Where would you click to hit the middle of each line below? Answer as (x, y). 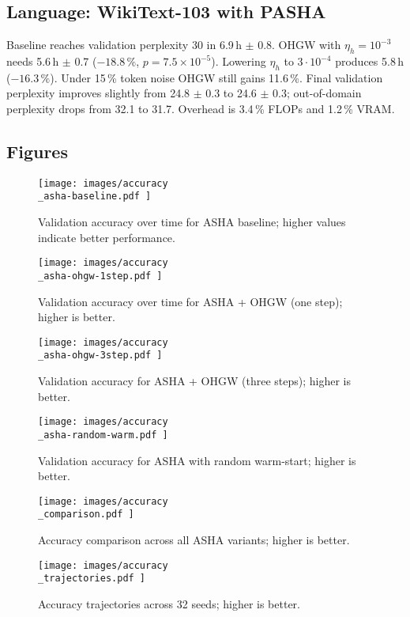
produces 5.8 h (369, 61)
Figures (37, 151)
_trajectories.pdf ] (92, 579)
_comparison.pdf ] (86, 515)
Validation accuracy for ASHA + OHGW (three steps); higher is (195, 381)
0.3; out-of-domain (317, 93)
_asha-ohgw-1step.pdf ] (100, 276)
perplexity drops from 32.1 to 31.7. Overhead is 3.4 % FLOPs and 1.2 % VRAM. (201, 108)
